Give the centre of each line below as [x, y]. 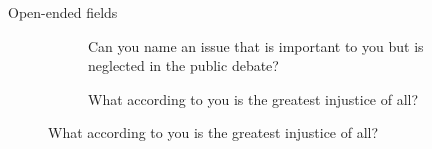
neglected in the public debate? [183, 65]
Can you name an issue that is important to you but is [256, 45]
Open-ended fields [63, 12]
